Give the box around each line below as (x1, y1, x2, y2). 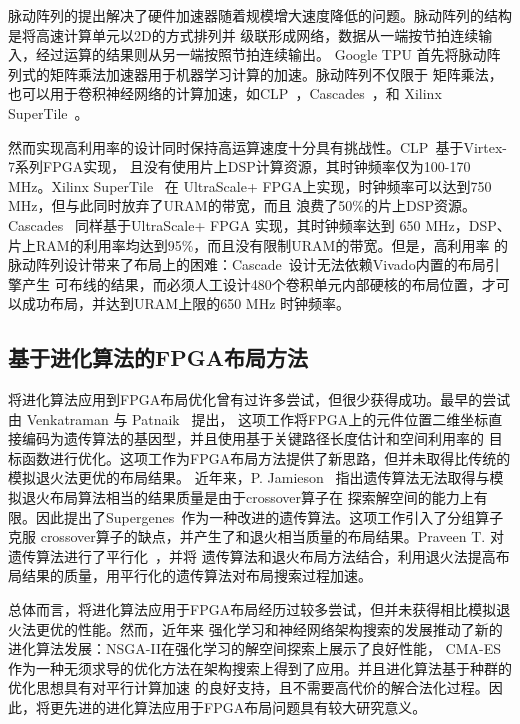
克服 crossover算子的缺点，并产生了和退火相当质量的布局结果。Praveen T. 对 (8, 526, 504, 547)
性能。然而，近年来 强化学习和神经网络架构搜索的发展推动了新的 (77, 618, 503, 639)
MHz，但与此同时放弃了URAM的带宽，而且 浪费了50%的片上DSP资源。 (8, 195, 477, 216)
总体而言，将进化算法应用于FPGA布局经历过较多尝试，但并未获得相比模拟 (8, 599, 497, 620)
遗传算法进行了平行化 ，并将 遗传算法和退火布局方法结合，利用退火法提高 (8, 545, 496, 566)
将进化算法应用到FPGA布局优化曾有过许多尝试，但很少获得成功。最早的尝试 (8, 389, 511, 410)
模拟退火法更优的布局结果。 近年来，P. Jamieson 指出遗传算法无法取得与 (8, 467, 490, 488)
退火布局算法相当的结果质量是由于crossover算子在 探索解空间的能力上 (21, 487, 474, 508)
